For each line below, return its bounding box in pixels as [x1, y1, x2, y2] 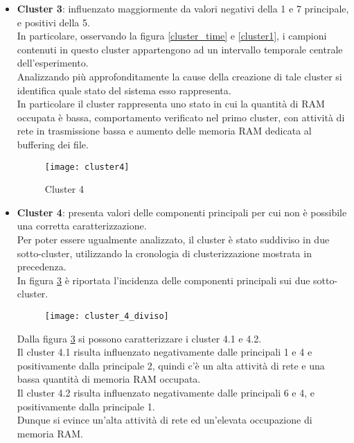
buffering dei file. [17, 137, 89, 151]
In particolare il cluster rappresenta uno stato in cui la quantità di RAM [17, 96, 325, 111]
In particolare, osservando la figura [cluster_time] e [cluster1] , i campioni [17, 28, 327, 43]
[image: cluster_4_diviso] [44, 311, 169, 321]
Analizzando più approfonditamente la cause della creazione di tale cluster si [17, 69, 342, 83]
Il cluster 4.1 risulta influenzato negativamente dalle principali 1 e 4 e [17, 345, 312, 359]
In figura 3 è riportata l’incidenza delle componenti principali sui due [17, 272, 310, 287]
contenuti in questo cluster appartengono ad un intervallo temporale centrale [17, 42, 343, 56]
